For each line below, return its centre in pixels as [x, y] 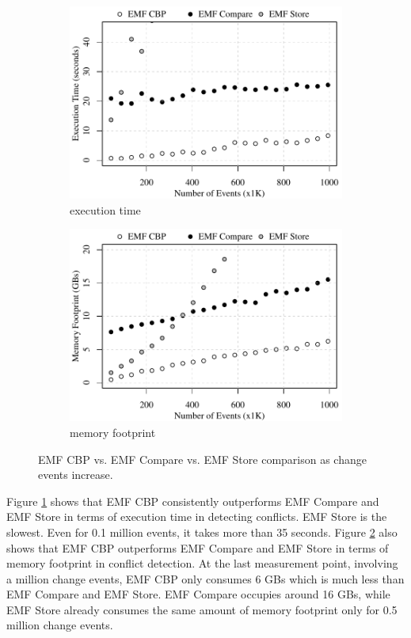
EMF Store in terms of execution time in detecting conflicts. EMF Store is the [197, 516]
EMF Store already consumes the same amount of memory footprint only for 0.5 [202, 609]
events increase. [76, 475]
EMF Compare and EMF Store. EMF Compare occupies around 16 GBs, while [198, 594]
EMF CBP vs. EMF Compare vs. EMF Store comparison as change [202, 459]
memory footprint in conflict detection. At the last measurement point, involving [202, 563]
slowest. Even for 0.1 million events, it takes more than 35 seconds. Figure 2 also [202, 532]
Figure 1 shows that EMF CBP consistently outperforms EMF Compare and [193, 501]
